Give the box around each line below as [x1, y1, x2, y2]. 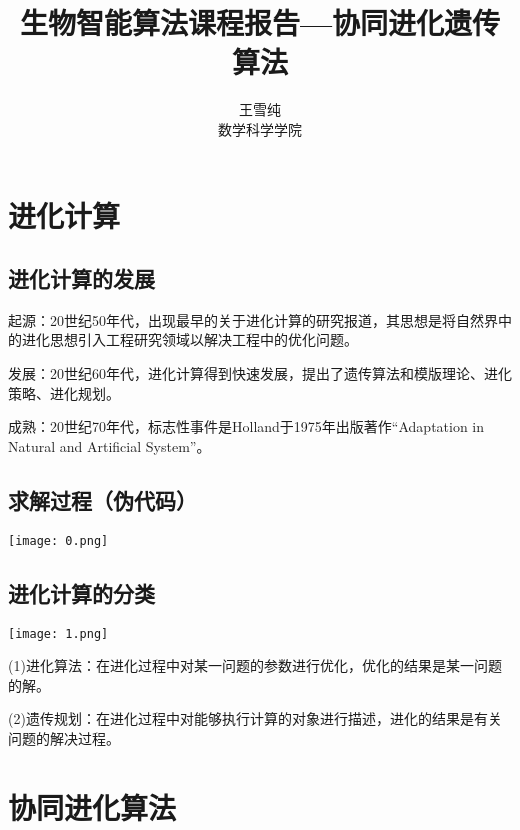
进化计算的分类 [8, 577, 155, 608]
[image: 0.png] [8, 533, 109, 548]
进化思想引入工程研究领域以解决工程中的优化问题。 [21, 329, 358, 350]
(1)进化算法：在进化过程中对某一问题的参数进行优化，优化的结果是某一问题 [8, 655, 502, 676]
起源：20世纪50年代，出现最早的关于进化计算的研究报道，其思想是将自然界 [8, 309, 498, 330]
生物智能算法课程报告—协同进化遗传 [19, 2, 501, 43]
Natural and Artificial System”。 [8, 435, 211, 456]
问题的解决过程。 [8, 727, 120, 748]
